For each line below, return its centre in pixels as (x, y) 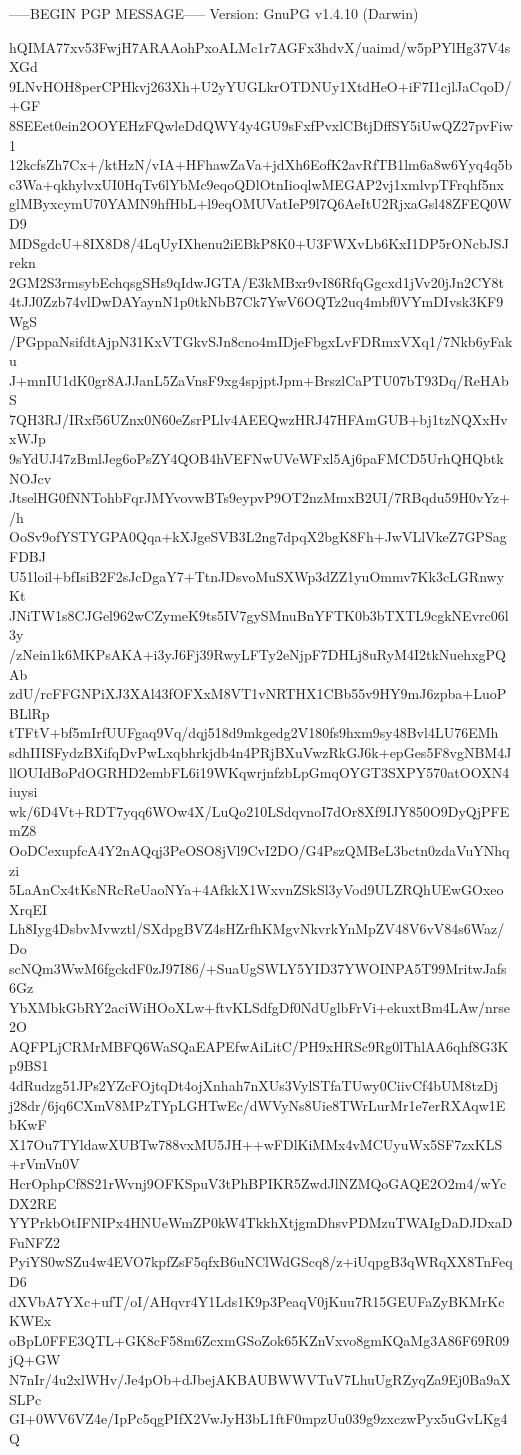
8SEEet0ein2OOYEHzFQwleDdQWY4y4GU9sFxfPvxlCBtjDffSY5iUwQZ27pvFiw (261, 124)
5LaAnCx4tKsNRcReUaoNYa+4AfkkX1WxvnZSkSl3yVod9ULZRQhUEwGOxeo (256, 889)
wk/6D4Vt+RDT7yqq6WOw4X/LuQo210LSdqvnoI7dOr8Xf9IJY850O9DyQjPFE (259, 810)
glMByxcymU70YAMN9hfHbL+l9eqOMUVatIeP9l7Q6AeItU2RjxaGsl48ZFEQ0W (260, 203)
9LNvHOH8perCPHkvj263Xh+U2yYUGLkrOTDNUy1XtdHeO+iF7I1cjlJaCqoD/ (260, 85)
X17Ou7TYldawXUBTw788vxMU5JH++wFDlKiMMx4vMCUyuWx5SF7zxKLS (256, 1143)
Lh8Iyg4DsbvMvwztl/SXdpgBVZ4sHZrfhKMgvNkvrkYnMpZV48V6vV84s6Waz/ (257, 928)
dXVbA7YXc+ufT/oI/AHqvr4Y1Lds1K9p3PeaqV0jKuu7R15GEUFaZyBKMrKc (257, 1300)
